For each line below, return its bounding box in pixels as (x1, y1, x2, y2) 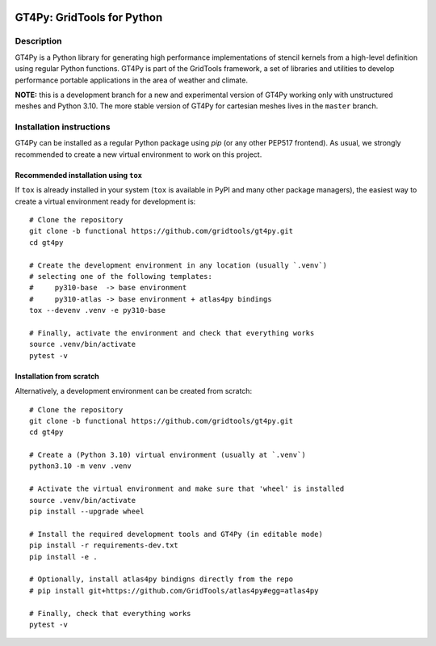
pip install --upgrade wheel (29, 507, 145, 517)
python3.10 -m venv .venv (29, 462, 132, 471)
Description (15, 36, 62, 47)
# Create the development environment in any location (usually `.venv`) (29, 260, 328, 270)
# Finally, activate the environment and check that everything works (29, 328, 315, 337)
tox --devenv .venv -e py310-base (29, 306, 166, 315)
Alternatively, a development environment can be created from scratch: (15, 386, 253, 396)
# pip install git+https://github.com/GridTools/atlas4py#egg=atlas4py (29, 586, 319, 595)
